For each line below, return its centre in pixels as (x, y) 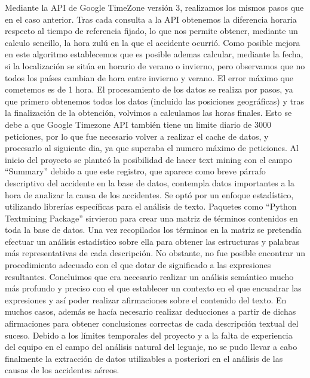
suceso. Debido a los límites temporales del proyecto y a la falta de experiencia (149, 335)
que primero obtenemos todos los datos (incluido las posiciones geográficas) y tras (154, 101)
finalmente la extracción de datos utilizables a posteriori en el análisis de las (144, 358)
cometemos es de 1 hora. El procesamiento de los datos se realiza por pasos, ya (149, 89)
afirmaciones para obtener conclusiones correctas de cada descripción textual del (152, 323)
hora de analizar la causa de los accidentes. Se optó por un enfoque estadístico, (149, 194)
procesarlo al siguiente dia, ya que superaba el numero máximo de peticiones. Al (152, 148)
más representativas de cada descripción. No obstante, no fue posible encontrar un (155, 253)
